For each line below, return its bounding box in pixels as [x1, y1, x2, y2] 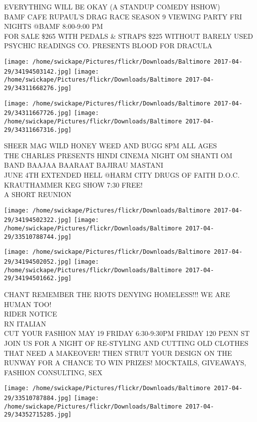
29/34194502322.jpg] [4, 216, 72, 224]
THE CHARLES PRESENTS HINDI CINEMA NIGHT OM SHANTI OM [4, 150, 233, 160]
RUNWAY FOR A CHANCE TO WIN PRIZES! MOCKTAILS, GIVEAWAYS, [4, 357, 247, 368]
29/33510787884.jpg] [4, 395, 72, 402]
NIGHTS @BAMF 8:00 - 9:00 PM [4, 21, 103, 31]
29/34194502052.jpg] [4, 258, 72, 266]
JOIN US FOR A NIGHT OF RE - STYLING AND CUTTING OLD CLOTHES [4, 338, 249, 348]
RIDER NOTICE [4, 309, 57, 319]
